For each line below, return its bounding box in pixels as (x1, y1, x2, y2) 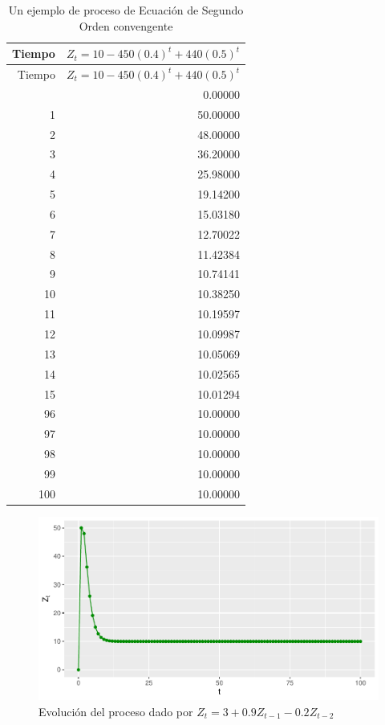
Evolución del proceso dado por (38, 702, 193, 719)
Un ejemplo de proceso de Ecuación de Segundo (8, 2, 244, 18)
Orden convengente (79, 17, 173, 34)
